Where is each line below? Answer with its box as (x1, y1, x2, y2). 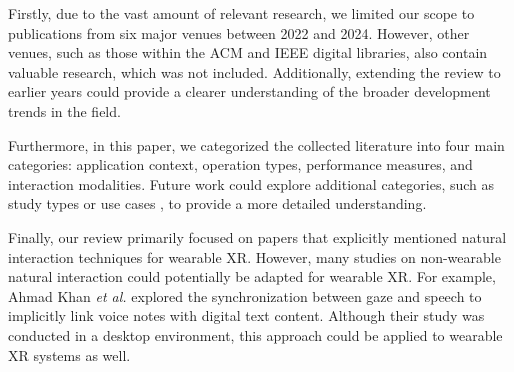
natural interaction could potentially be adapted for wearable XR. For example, (8, 266, 496, 287)
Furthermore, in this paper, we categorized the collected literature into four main (8, 134, 505, 155)
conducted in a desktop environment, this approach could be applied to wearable (8, 324, 503, 345)
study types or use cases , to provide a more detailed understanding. (8, 193, 427, 214)
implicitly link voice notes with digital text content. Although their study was (8, 305, 485, 326)
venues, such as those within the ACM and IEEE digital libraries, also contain (8, 42, 488, 63)
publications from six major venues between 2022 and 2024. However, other (8, 22, 470, 43)
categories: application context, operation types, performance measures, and (8, 154, 473, 175)
